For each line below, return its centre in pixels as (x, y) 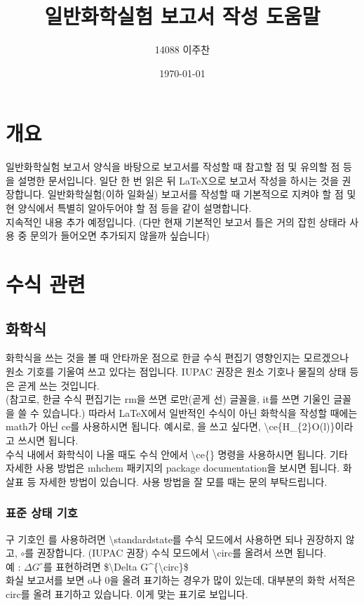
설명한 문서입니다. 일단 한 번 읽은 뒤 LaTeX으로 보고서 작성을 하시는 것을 (178, 180)
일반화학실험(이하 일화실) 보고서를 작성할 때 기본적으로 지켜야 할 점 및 (202, 194)
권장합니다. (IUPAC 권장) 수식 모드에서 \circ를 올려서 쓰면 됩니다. (182, 553)
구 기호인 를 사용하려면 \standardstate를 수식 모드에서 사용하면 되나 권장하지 (174, 539)
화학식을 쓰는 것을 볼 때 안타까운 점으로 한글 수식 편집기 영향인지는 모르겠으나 (177, 358)
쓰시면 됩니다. (48, 440)
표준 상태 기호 (42, 513)
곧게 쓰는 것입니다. (59, 385)
